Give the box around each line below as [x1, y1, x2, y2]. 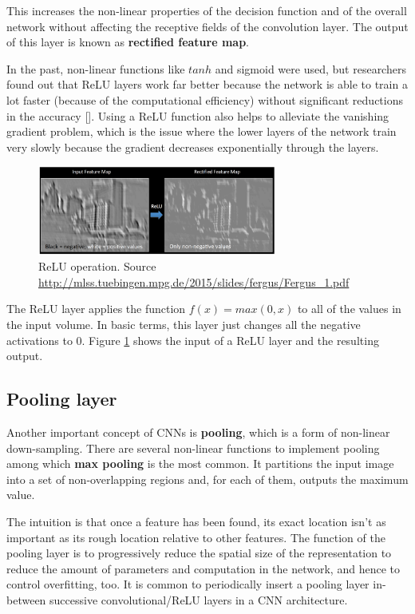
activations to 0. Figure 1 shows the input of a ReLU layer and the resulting [6, 331, 379, 348]
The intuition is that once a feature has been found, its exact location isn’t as [6, 513, 386, 529]
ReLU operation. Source [38, 258, 156, 275]
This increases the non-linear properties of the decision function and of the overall [6, 2, 407, 18]
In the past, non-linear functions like [6, 60, 185, 77]
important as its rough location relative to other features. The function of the [6, 529, 385, 545]
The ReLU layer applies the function [6, 300, 186, 317]
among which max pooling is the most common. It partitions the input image [6, 455, 394, 472]
